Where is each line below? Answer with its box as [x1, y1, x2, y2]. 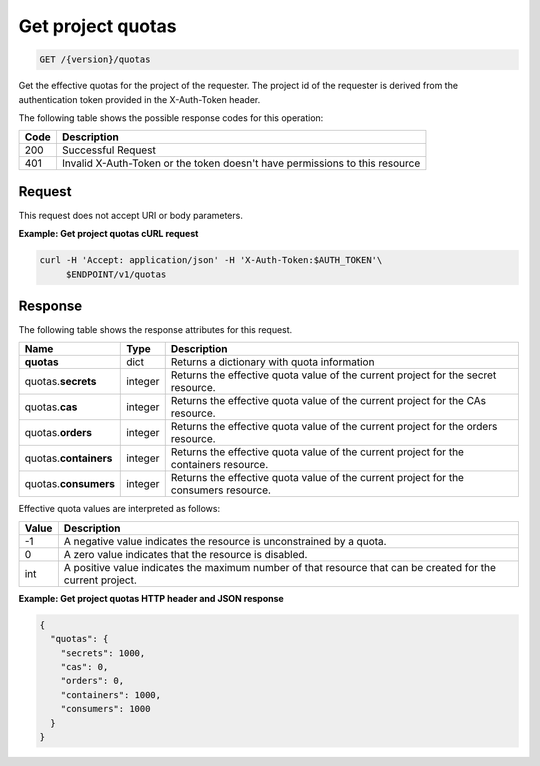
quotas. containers [24, 451, 113, 465]
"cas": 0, [60, 661, 109, 673]
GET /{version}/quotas [39, 54, 151, 65]
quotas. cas [24, 400, 78, 414]
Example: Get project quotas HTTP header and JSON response [18, 592, 284, 604]
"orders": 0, [60, 675, 125, 687]
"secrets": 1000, [60, 647, 146, 659]
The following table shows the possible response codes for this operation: [18, 111, 324, 124]
